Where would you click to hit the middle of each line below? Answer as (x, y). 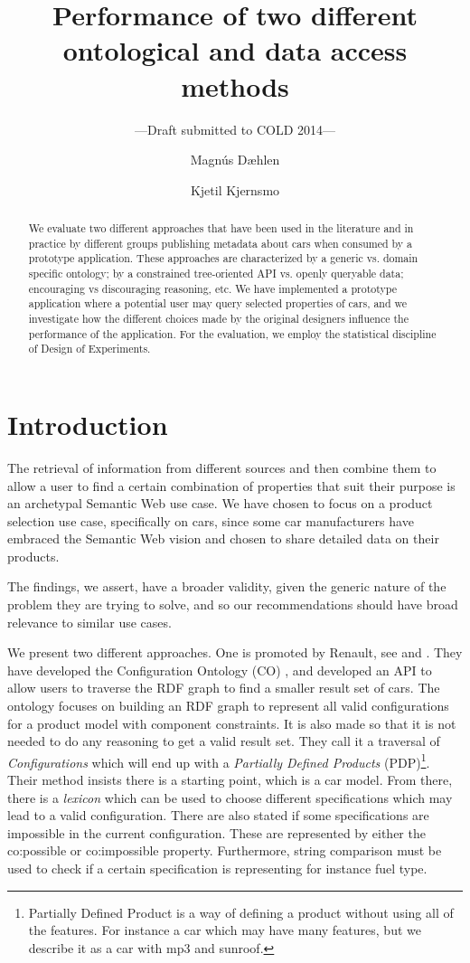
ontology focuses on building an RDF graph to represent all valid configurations (228, 706)
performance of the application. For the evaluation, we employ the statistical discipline (232, 333)
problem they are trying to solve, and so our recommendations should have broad (233, 604)
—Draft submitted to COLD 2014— (235, 129)
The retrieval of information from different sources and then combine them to (222, 467)
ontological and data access (235, 50)
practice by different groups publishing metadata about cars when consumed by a (220, 243)
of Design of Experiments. (89, 349)
